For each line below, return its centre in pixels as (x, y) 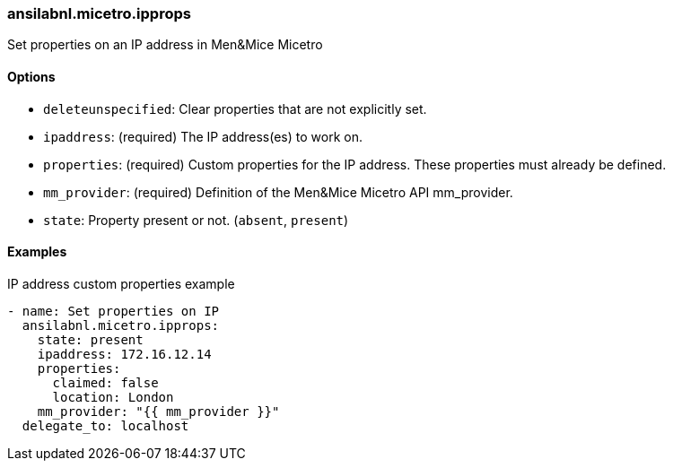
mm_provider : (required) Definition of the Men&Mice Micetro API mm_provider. (278, 192)
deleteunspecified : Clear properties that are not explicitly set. (235, 108)
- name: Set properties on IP (114, 311)
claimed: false (105, 382)
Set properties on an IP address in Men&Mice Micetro (165, 45)
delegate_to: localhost (105, 425)
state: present (90, 339)
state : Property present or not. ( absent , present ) (196, 220)
